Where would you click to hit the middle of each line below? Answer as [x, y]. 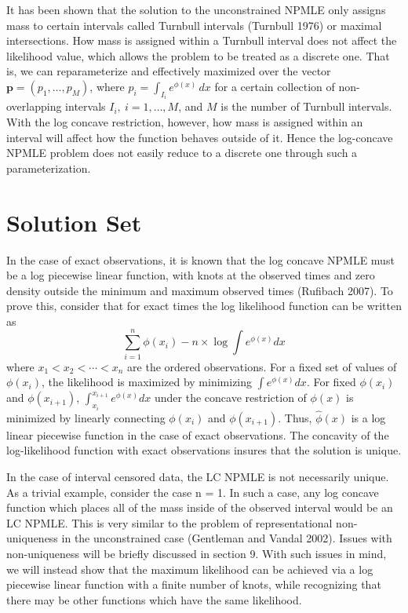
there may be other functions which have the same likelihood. [154, 599]
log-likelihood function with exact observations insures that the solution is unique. [204, 450]
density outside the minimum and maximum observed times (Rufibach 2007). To [200, 290]
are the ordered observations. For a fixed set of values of [262, 366]
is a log [368, 417]
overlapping [34, 106]
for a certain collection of [275, 86]
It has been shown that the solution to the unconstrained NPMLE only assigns [196, 9]
